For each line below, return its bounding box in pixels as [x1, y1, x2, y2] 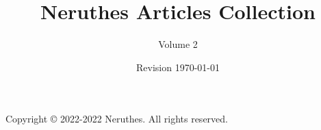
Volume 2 [158, 37, 198, 51]
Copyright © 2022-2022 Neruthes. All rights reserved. [5, 112, 228, 126]
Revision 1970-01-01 [136, 60, 220, 74]
